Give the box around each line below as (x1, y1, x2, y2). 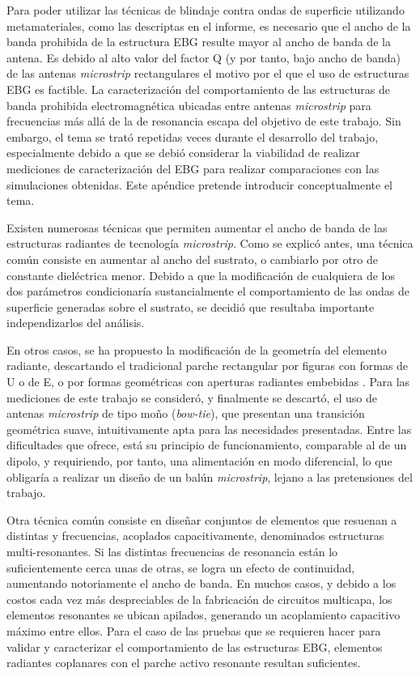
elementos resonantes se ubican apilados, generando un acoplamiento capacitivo (6, 606, 401, 623)
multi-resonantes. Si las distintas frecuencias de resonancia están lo (6, 543, 338, 559)
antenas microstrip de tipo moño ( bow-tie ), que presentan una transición (6, 405, 365, 422)
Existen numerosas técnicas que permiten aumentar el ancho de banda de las (6, 219, 388, 236)
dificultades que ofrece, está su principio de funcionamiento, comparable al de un (6, 436, 407, 453)
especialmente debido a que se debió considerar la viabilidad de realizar (6, 144, 360, 161)
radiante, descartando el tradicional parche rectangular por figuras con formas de (6, 357, 409, 374)
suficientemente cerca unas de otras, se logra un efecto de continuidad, (6, 559, 355, 576)
